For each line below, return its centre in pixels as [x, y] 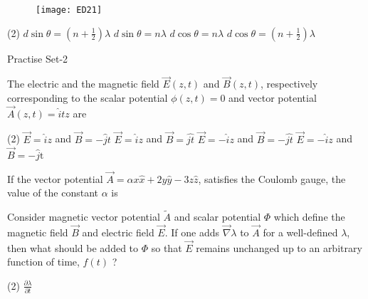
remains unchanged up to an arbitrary [279, 247]
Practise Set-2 [38, 58]
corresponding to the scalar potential [88, 98]
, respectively [289, 84]
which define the [309, 217]
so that [167, 247]
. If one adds [192, 232]
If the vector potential [55, 178]
